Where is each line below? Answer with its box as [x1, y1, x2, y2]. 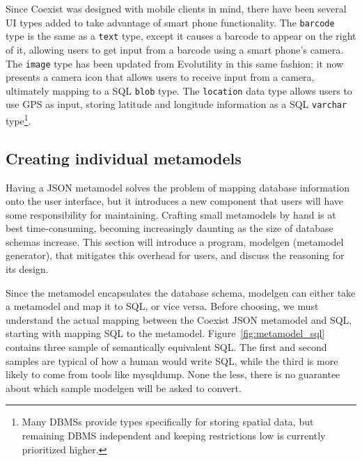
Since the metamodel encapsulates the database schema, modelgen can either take [6, 285, 356, 299]
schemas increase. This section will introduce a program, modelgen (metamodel [6, 234, 344, 249]
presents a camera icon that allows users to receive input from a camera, [6, 70, 315, 84]
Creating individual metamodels [6, 147, 242, 169]
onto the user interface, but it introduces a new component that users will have [6, 194, 344, 208]
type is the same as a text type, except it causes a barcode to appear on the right [6, 29, 356, 43]
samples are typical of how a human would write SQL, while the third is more [6, 353, 338, 368]
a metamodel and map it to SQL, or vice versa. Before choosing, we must [6, 299, 319, 313]
